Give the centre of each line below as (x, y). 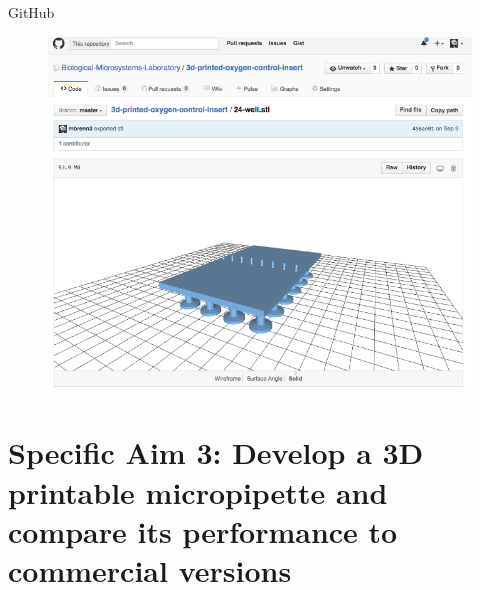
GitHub (31, 12)
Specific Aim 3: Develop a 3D (216, 452)
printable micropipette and (198, 491)
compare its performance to (203, 530)
